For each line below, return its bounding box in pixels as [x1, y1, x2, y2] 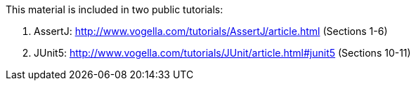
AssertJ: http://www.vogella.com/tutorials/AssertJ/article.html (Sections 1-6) [34, 25, 388, 37]
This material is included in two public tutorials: [6, 3, 223, 15]
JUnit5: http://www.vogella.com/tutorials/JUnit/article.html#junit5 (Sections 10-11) [34, 47, 411, 59]
